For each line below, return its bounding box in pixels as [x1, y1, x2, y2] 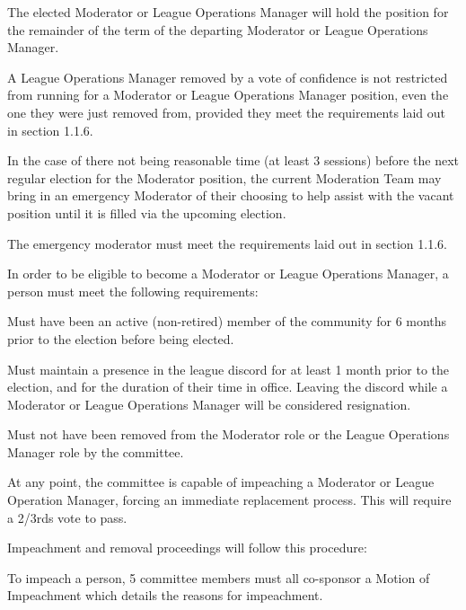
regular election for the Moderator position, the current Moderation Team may [7, 168, 442, 187]
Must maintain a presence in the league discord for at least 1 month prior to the [7, 359, 450, 378]
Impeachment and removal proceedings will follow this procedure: [7, 538, 367, 557]
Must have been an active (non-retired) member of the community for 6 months [7, 312, 447, 331]
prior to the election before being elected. [7, 329, 234, 348]
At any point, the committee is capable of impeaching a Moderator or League [7, 473, 435, 491]
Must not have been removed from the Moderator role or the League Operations [7, 425, 450, 444]
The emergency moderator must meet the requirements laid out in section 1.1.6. [7, 234, 447, 252]
